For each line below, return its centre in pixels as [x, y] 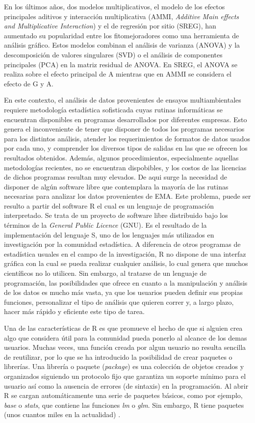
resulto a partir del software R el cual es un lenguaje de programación [109, 205]
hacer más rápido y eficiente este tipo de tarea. [74, 311]
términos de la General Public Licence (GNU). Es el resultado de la [105, 225]
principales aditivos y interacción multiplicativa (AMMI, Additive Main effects [122, 16]
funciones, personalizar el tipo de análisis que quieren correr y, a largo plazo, [119, 302]
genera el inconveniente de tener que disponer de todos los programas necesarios [124, 129]
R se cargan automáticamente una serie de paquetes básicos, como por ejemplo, [123, 395]
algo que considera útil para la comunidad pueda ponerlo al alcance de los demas [126, 337]
